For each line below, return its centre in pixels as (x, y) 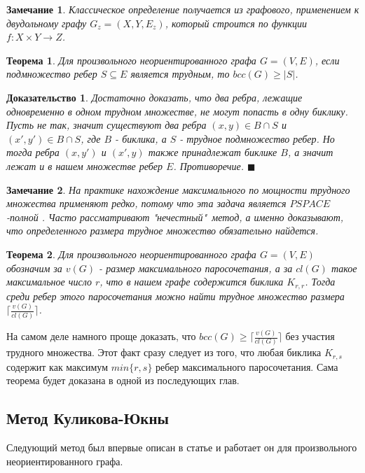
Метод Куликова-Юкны (88, 418)
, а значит (310, 152)
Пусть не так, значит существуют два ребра (106, 125)
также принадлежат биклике (213, 152)
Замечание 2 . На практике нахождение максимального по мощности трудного (178, 189)
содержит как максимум (57, 366)
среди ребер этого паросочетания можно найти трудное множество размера (175, 296)
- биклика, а (141, 138)
